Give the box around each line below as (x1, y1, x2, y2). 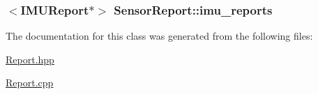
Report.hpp (6, 52, 54, 66)
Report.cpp (6, 75, 54, 90)
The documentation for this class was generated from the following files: (6, 29, 313, 43)
